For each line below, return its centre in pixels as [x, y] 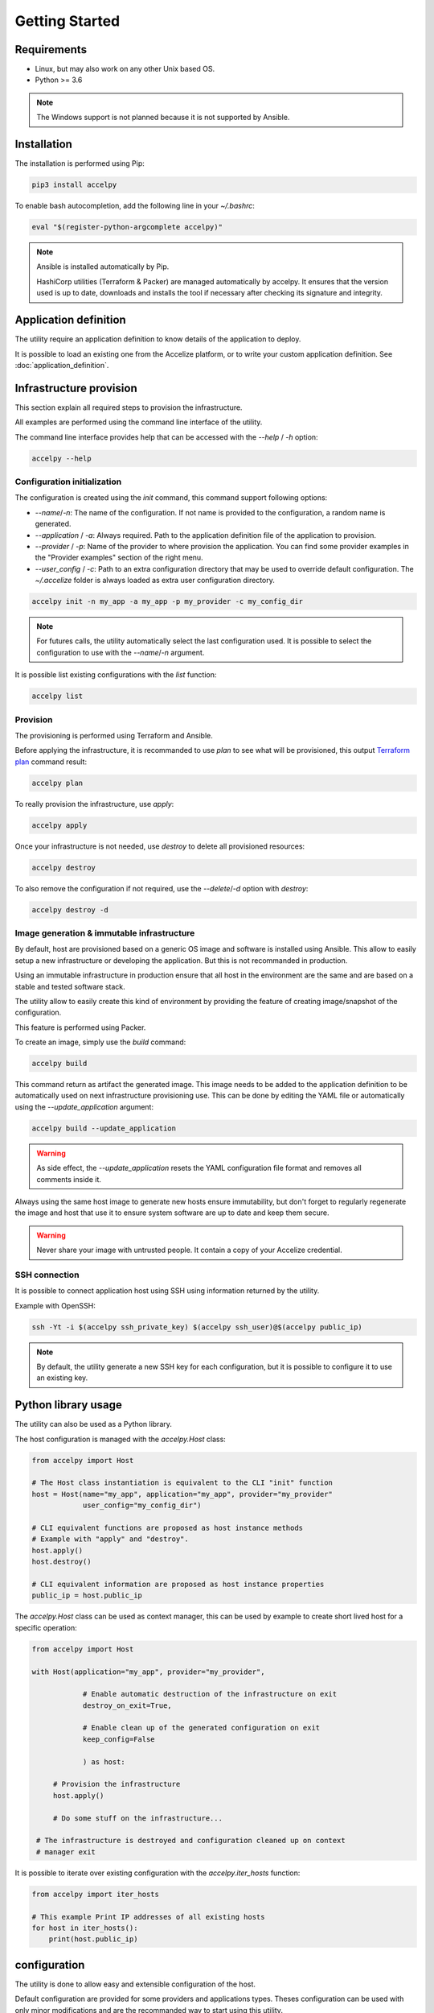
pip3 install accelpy [74, 185]
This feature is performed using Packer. [80, 1027]
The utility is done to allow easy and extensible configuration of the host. [135, 1984]
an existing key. [62, 1378]
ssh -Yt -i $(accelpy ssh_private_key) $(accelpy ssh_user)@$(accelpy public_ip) [197, 1327]
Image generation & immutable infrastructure [105, 932]
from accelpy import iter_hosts [96, 1894]
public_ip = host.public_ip [87, 1596]
